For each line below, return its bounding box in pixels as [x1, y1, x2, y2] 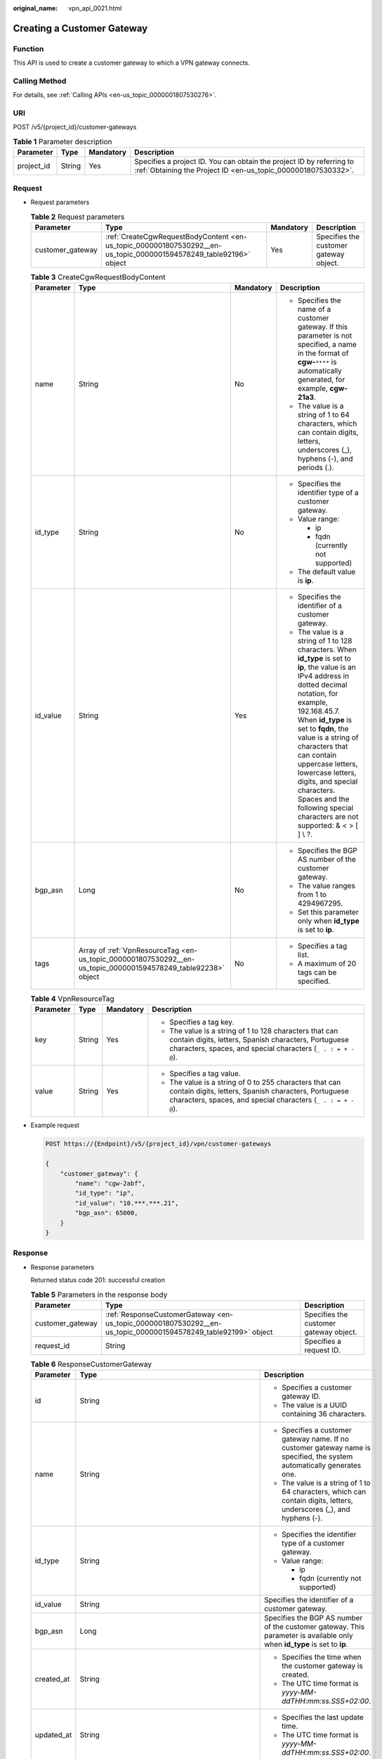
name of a [297, 305, 331, 315]
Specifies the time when [281, 1652, 362, 1662]
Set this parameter [297, 908, 359, 917]
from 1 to [297, 890, 327, 900]
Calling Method [13, 76, 67, 86]
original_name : [13, 4, 58, 12]
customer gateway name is [281, 1443, 371, 1453]
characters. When [297, 644, 357, 654]
